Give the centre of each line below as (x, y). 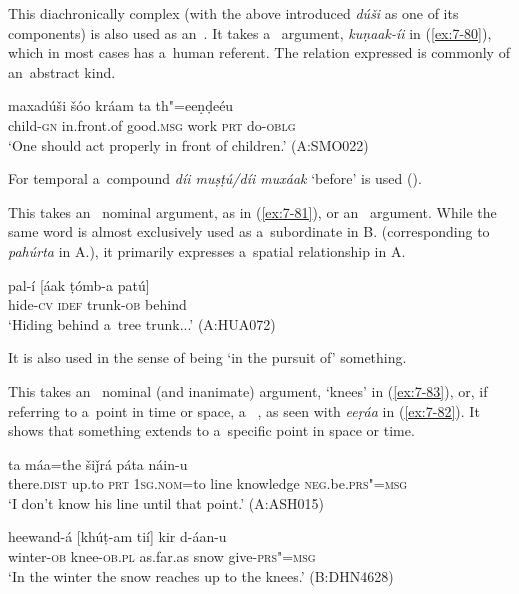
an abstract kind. (62, 71)
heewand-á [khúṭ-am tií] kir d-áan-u (117, 536)
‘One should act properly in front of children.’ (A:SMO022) (188, 144)
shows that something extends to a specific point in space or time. (211, 430)
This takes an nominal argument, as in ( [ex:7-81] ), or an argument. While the (252, 211)
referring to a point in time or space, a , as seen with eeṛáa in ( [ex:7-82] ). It (244, 410)
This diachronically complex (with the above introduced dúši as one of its (233, 13)
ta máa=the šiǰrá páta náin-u (98, 463)
